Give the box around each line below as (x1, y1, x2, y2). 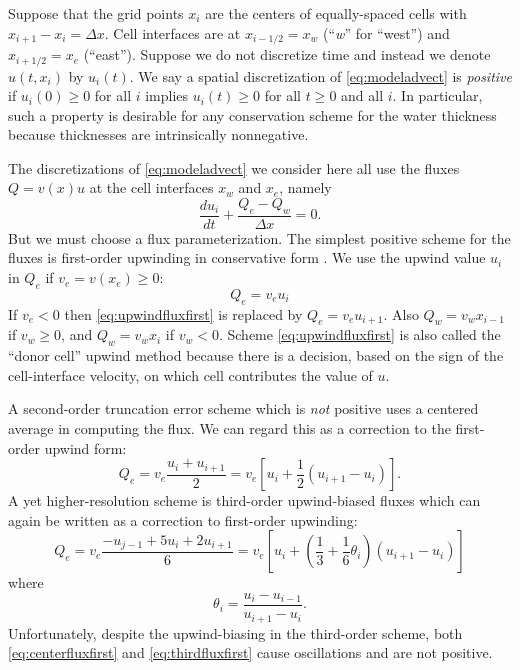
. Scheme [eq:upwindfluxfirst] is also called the (218, 324, 501, 345)
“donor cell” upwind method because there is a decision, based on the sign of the (8, 345, 504, 366)
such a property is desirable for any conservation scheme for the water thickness (8, 104, 497, 125)
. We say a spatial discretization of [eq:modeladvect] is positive (129, 65, 512, 86)
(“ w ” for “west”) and (323, 22, 450, 43)
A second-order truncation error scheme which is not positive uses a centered (8, 398, 479, 419)
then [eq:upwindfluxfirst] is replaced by (64, 303, 303, 324)
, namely (279, 177, 332, 198)
